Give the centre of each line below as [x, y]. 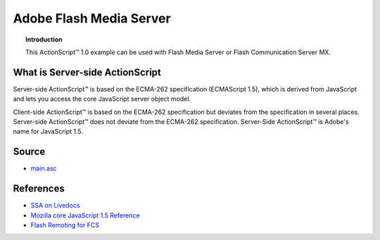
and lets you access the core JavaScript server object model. [102, 99]
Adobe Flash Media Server [92, 18]
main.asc [44, 168]
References [39, 189]
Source [29, 152]
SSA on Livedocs [55, 206]
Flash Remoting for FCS [65, 225]
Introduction [44, 39]
